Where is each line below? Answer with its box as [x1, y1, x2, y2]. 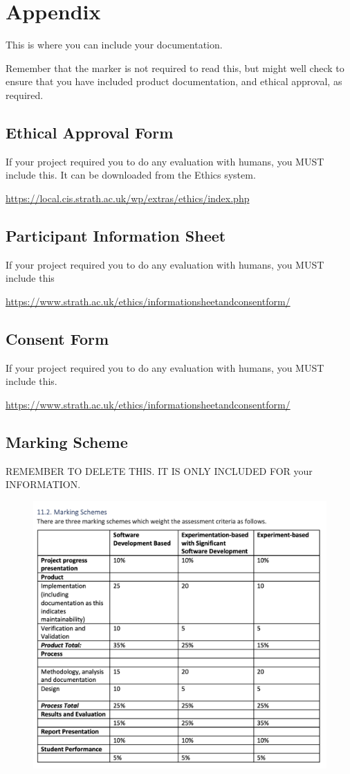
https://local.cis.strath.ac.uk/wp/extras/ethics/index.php [6, 190, 250, 205]
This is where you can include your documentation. [6, 37, 223, 52]
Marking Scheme [6, 431, 128, 452]
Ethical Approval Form [6, 121, 174, 143]
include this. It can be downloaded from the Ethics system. [6, 168, 256, 182]
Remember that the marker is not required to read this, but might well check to [6, 60, 344, 75]
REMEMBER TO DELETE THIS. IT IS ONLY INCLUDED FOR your [6, 463, 313, 478]
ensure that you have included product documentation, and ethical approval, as [6, 74, 342, 89]
